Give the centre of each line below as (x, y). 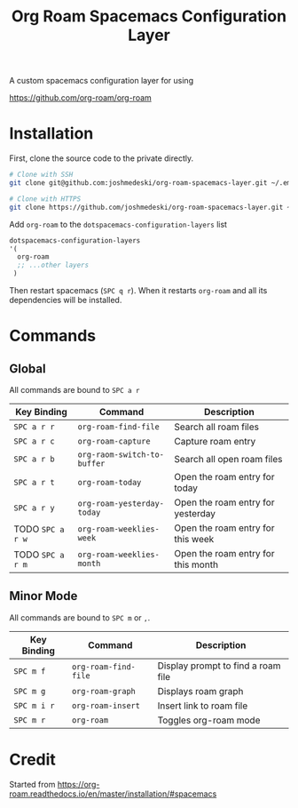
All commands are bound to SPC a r (74, 390)
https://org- (78, 784)
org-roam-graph (103, 691)
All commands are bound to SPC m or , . (80, 617)
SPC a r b (34, 459)
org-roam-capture (114, 441)
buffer (91, 464)
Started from (32, 784)
